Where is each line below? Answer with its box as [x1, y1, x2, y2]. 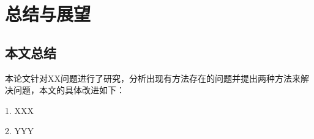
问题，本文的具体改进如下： [13, 84, 125, 96]
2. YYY [5, 124, 34, 137]
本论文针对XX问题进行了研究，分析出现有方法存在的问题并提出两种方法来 [5, 71, 301, 84]
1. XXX [5, 104, 34, 116]
